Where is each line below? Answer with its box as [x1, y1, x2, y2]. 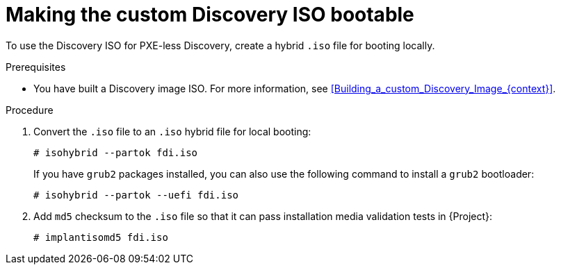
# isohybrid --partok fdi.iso [33, 146, 198, 158]
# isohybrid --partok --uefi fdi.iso [33, 189, 239, 201]
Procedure [6, 103, 54, 116]
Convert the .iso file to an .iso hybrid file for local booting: [33, 125, 311, 137]
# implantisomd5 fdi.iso [33, 231, 168, 243]
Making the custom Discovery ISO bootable [6, 3, 414, 26]
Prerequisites [6, 60, 66, 73]
